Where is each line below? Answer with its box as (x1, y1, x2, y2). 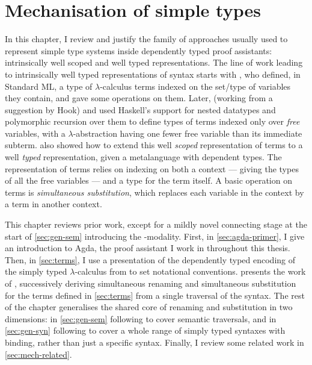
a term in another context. (5, 198, 102, 210)
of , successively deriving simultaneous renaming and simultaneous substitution (5, 277, 296, 289)
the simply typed (5, 265, 67, 278)
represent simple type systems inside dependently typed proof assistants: (5, 44, 272, 57)
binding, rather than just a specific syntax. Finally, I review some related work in (5, 335, 304, 348)
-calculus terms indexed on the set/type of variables (100, 80, 291, 92)
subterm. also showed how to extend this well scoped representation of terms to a (5, 139, 303, 151)
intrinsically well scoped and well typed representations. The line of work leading (5, 56, 303, 69)
